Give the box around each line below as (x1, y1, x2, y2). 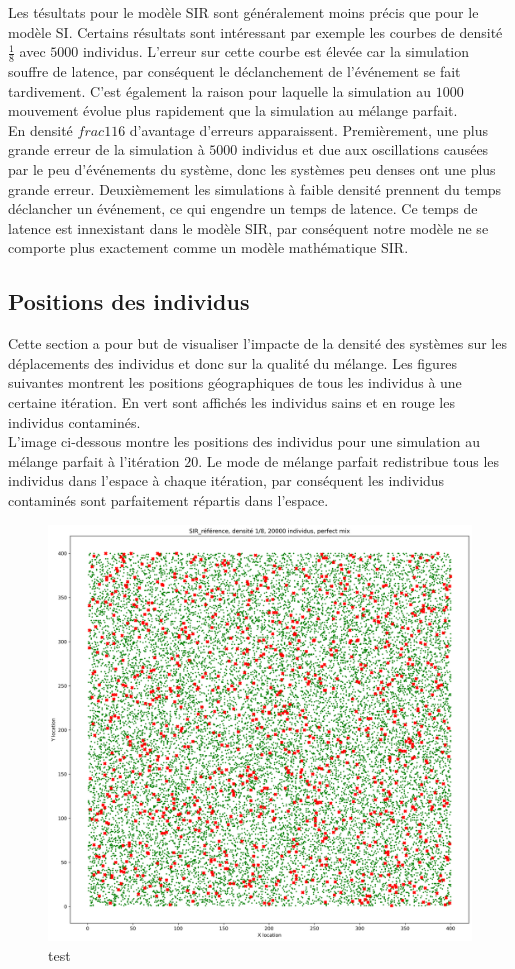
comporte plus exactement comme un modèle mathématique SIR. (8, 237, 409, 258)
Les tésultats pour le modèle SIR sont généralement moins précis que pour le (8, 2, 479, 22)
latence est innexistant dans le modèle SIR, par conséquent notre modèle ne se (8, 217, 489, 238)
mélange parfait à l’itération (8, 450, 180, 471)
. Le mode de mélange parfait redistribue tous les (198, 450, 500, 471)
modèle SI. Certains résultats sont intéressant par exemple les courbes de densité (8, 21, 503, 42)
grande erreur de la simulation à (8, 139, 205, 160)
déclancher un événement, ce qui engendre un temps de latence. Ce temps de (8, 198, 478, 219)
